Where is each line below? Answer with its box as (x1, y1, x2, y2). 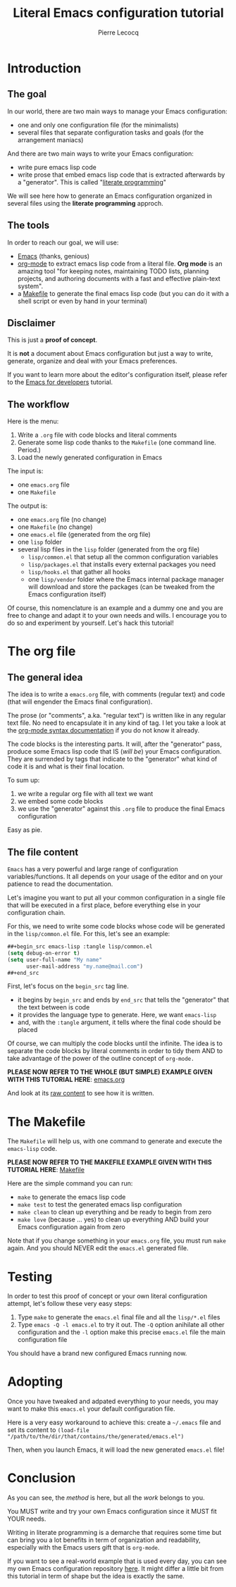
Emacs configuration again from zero (17, 1223, 125, 1231)
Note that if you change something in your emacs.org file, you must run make (7, 1236, 227, 1245)
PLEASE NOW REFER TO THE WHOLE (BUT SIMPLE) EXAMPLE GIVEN (7, 1068, 213, 1076)
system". (17, 282, 44, 290)
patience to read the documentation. (7, 880, 113, 888)
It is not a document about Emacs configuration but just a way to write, (7, 349, 213, 358)
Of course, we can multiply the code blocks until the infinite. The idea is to (7, 1039, 223, 1047)
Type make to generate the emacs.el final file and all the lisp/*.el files (17, 1313, 221, 1321)
